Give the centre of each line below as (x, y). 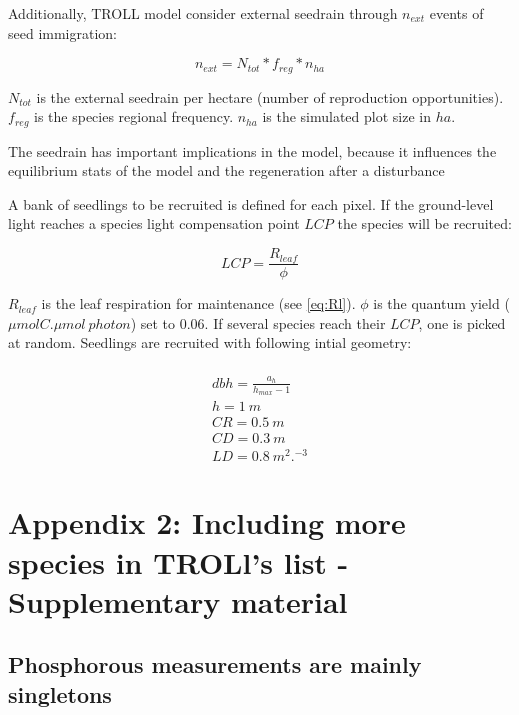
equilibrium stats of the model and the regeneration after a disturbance (226, 170)
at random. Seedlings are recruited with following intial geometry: (210, 342)
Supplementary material (178, 600)
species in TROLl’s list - (178, 561)
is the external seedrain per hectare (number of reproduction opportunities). (270, 96)
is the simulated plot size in (346, 116)
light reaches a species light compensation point (154, 223)
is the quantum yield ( (441, 303)
